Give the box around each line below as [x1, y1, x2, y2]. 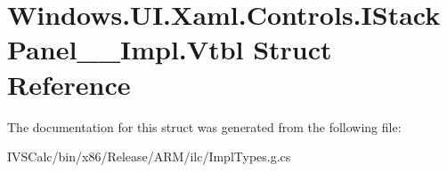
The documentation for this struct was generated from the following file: [7, 117, 402, 136]
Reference [7, 66, 131, 102]
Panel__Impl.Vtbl [7, 31, 244, 67]
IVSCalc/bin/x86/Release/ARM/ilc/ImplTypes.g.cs [7, 147, 291, 166]
